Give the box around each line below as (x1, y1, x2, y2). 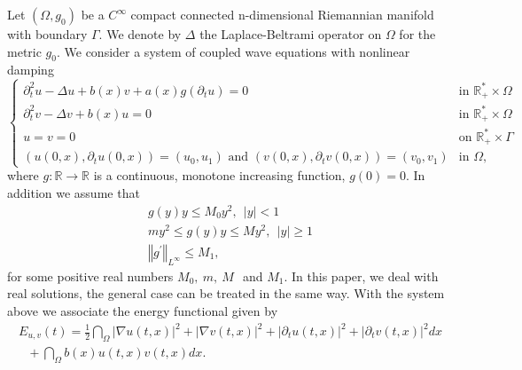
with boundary (7, 25, 88, 43)
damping (7, 60, 54, 79)
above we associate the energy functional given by (7, 301, 278, 319)
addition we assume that (7, 184, 140, 202)
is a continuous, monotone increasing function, (93, 166, 346, 185)
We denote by (106, 25, 182, 43)
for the (399, 25, 436, 43)
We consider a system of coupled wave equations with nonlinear (64, 42, 410, 60)
